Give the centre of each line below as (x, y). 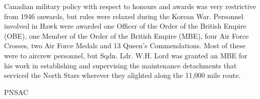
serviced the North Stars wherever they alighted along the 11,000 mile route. (122, 75)
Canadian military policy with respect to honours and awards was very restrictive (130, 6)
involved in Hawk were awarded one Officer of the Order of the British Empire (125, 26)
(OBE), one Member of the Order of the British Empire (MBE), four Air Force (126, 35)
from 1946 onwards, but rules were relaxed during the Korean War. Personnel (124, 16)
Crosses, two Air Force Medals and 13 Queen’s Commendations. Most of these (125, 45)
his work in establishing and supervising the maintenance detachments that (120, 65)
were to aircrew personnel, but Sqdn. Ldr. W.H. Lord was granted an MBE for (126, 55)
